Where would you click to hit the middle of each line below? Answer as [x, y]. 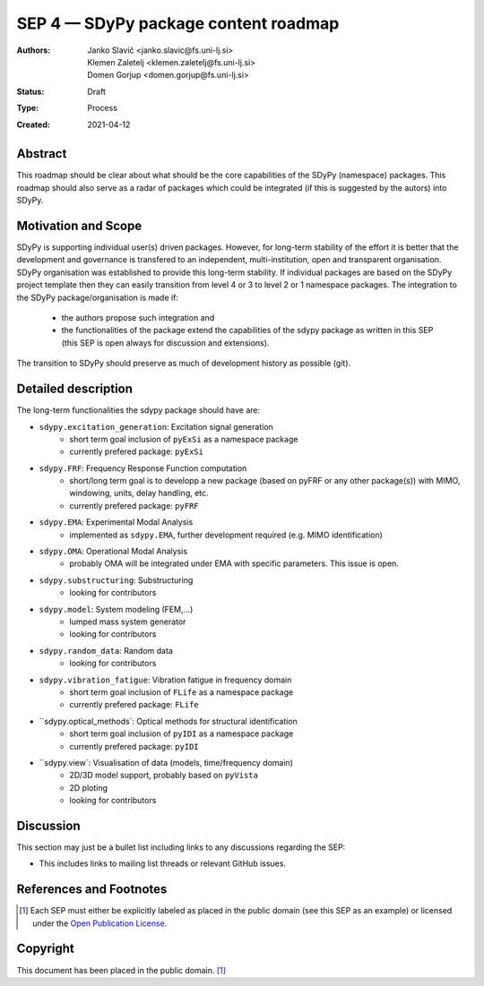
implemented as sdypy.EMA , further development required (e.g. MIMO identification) [226, 535]
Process [103, 108]
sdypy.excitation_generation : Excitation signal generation [156, 426]
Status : [30, 91]
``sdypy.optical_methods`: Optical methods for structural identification [168, 721]
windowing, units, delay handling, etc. [139, 493]
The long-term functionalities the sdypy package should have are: [138, 410]
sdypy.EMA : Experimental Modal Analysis [116, 522]
